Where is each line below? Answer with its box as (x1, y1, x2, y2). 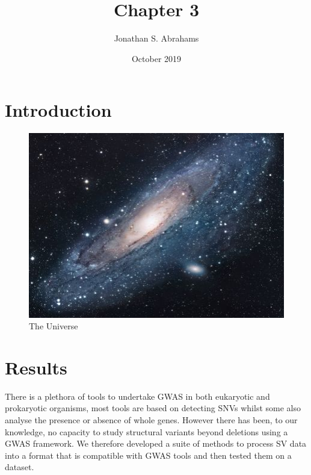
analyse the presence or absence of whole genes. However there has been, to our (5, 414, 298, 426)
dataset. (5, 461, 34, 473)
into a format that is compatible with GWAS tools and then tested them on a (5, 449, 292, 461)
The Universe (29, 320, 78, 332)
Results (5, 355, 67, 379)
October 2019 (131, 52, 182, 64)
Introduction (5, 98, 112, 122)
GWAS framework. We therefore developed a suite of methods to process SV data (5, 437, 307, 450)
